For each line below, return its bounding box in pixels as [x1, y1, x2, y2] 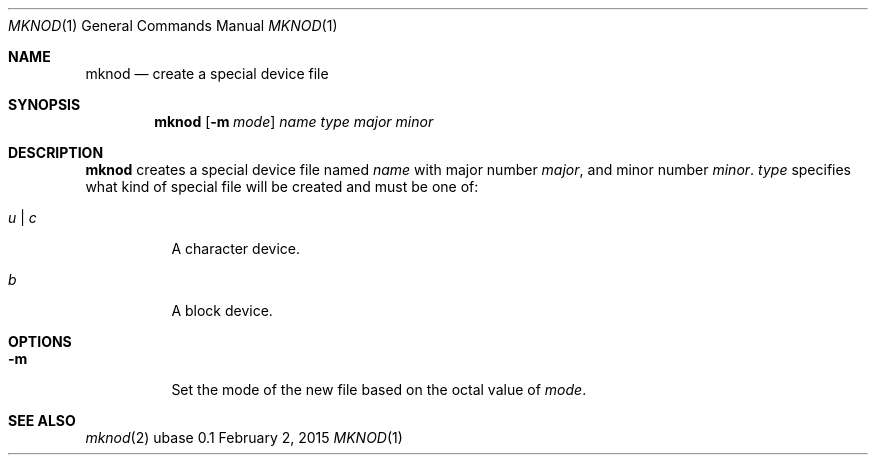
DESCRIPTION [8, 144, 104, 161]
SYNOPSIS [8, 96, 81, 113]
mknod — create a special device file [85, 65, 329, 82]
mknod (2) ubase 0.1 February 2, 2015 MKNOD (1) [85, 429, 403, 446]
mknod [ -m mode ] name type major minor [154, 113, 434, 130]
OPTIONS [8, 333, 72, 350]
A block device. [171, 302, 273, 319]
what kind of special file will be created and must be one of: [85, 178, 479, 195]
